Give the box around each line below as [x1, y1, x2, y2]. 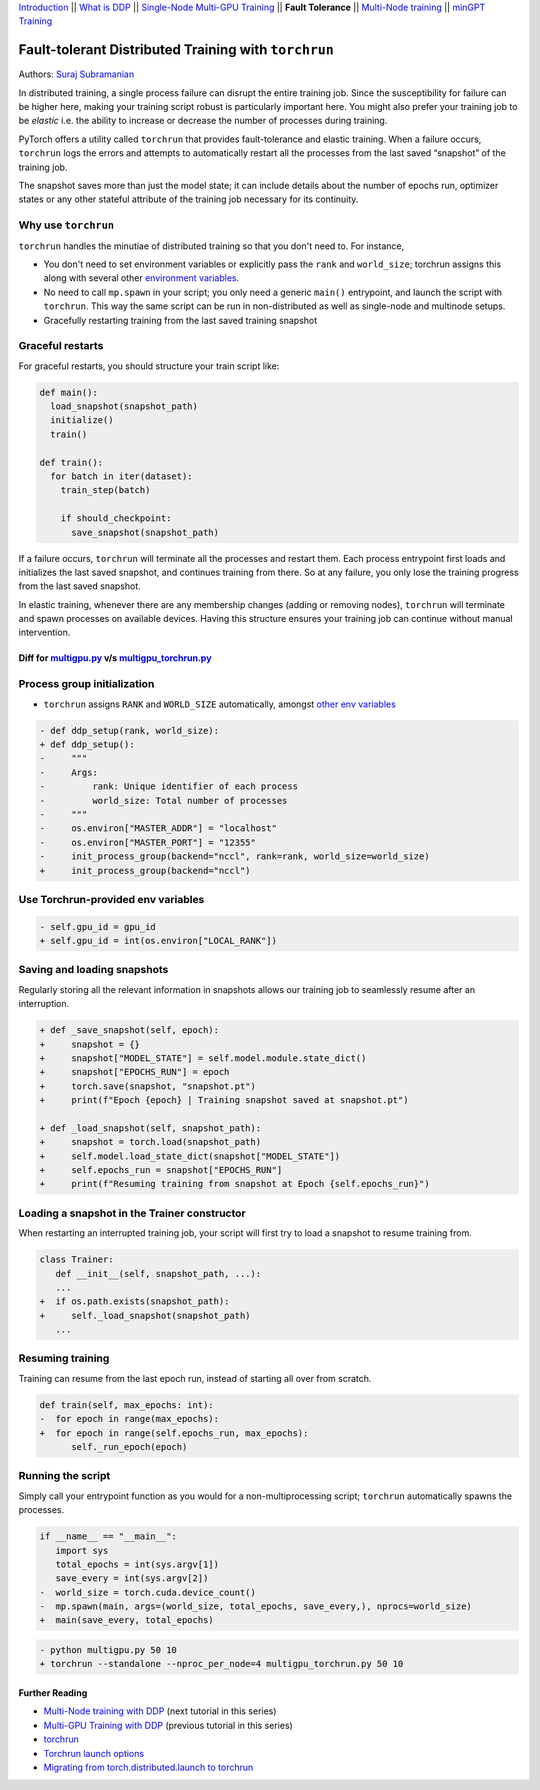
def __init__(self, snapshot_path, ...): [55, 1268, 262, 1279]
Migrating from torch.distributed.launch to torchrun [43, 1761, 254, 1773]
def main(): [39, 386, 99, 398]
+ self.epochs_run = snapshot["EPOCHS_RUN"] [39, 1165, 283, 1176]
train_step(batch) [60, 485, 151, 496]
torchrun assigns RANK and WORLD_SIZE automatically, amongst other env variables [43, 698, 397, 710]
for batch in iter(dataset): [50, 470, 194, 482]
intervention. [18, 626, 71, 639]
